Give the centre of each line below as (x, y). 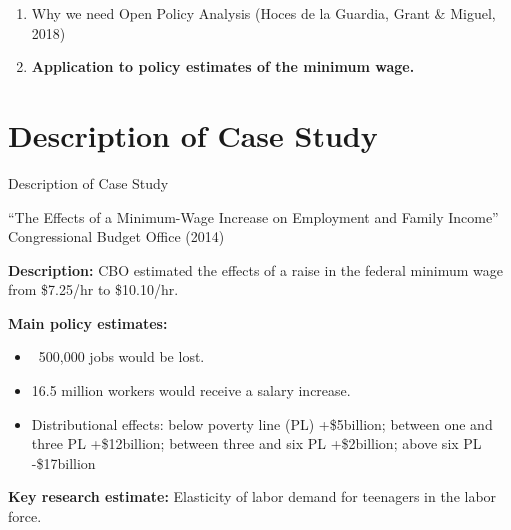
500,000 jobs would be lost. (121, 356)
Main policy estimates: (88, 322)
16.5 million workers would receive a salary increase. (191, 390)
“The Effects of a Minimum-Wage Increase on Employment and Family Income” (253, 216)
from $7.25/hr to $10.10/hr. (93, 289)
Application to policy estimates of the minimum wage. (223, 66)
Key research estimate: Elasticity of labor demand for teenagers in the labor (252, 496)
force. (25, 516)
